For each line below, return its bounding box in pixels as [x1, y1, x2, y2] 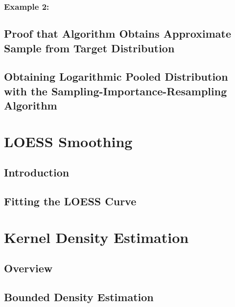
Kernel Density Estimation [4, 227, 189, 247]
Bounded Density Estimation [4, 289, 154, 305]
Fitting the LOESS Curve [4, 194, 137, 209]
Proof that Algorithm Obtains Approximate [4, 26, 231, 41]
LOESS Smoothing [4, 131, 133, 151]
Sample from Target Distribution [4, 40, 175, 55]
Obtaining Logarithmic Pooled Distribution [4, 69, 228, 84]
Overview [4, 261, 53, 276]
